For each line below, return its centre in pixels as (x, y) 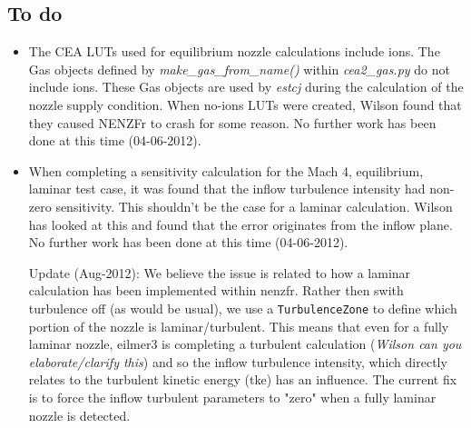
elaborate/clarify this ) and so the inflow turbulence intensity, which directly (238, 361)
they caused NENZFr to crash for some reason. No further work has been (232, 122)
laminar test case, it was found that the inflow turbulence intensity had (227, 189)
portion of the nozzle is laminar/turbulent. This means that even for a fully (239, 326)
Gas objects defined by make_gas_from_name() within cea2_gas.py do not (239, 69)
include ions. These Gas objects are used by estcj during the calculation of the (246, 87)
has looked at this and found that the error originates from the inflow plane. (240, 224)
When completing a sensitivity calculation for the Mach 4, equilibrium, (226, 170)
